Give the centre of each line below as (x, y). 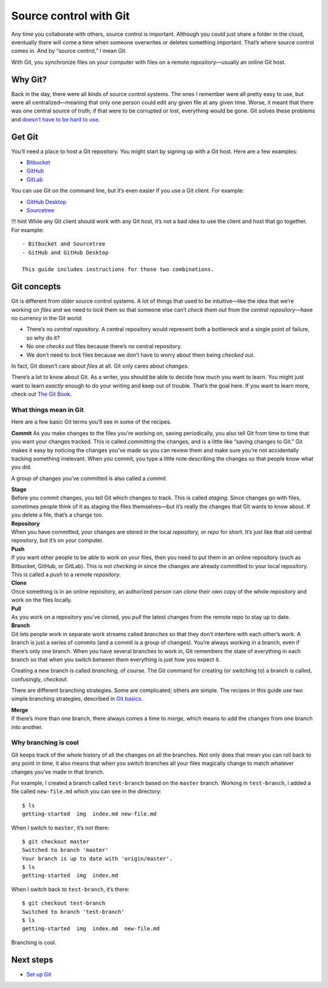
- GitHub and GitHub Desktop (65, 252)
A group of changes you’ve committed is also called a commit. (89, 478)
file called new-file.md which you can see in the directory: (87, 791)
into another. (27, 727)
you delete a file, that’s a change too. (57, 515)
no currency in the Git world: (47, 318)
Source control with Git (70, 16)
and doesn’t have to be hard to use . (56, 119)
